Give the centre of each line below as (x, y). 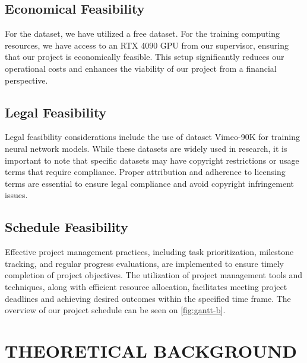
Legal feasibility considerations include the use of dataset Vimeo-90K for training (152, 137)
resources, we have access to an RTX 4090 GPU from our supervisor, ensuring (147, 45)
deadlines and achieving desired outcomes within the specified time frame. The (148, 298)
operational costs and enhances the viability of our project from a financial (141, 68)
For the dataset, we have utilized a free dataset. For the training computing (143, 34)
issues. (16, 195)
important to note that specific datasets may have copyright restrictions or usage (152, 160)
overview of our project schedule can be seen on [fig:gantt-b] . (115, 310)
